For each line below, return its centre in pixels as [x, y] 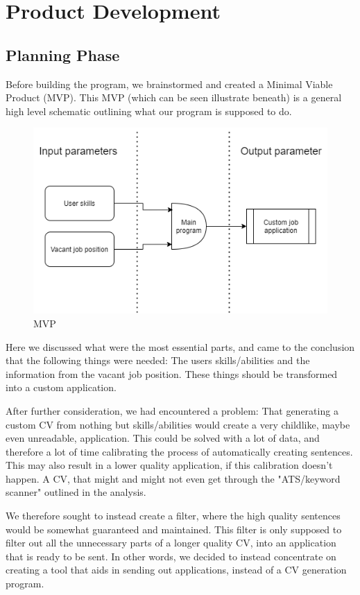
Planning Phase [63, 54]
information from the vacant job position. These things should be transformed [172, 373]
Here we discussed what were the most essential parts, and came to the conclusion [180, 346]
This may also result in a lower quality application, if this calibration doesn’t [169, 465]
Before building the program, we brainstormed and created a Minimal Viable [169, 84]
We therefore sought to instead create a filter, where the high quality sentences [173, 516]
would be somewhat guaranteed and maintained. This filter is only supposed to [174, 529]
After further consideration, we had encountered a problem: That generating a [172, 410]
